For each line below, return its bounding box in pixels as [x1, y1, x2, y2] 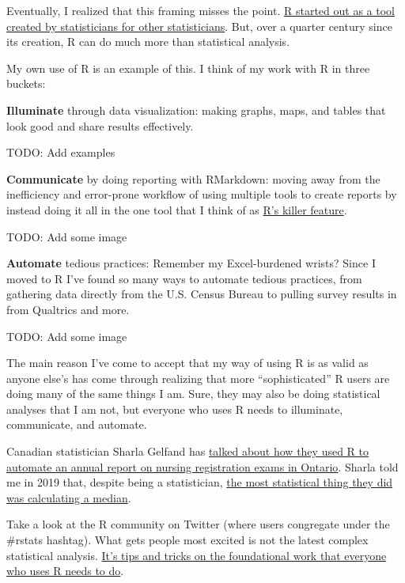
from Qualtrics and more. [6, 301, 130, 317]
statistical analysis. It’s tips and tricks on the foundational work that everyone [6, 547, 387, 563]
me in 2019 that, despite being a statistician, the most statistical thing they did [6, 474, 393, 490]
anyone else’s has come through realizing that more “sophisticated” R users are [6, 369, 390, 386]
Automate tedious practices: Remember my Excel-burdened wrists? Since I [6, 255, 376, 271]
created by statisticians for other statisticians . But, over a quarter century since [6, 17, 392, 34]
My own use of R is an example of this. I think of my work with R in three [6, 59, 370, 76]
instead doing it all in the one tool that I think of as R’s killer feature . [6, 201, 347, 218]
